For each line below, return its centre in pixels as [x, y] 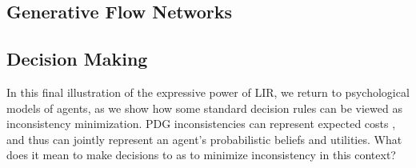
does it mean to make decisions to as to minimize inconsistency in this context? [201, 155]
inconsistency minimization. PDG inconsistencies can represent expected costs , [201, 124]
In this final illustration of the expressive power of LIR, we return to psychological [208, 92]
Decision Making [77, 59]
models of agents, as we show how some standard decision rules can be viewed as [204, 108]
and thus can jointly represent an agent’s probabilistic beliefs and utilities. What [204, 139]
